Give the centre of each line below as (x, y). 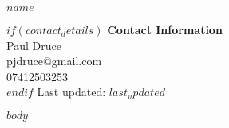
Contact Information (165, 29)
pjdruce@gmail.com (54, 61)
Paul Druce (34, 45)
